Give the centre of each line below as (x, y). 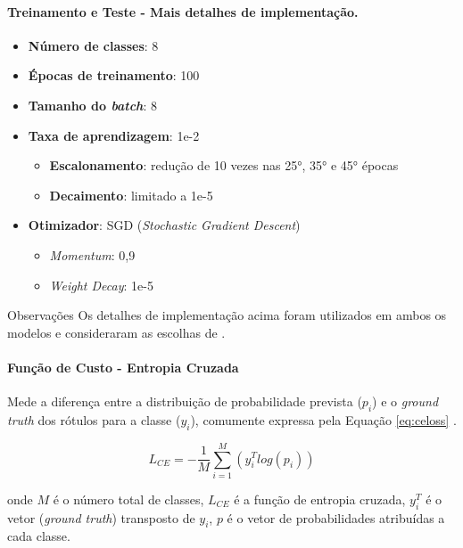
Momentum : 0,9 (92, 254)
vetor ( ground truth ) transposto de (101, 517)
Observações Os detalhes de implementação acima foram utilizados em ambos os (227, 315)
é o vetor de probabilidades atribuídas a (336, 517)
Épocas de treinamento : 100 (114, 75)
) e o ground (405, 401)
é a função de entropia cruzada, (320, 499)
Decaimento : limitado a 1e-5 (131, 195)
